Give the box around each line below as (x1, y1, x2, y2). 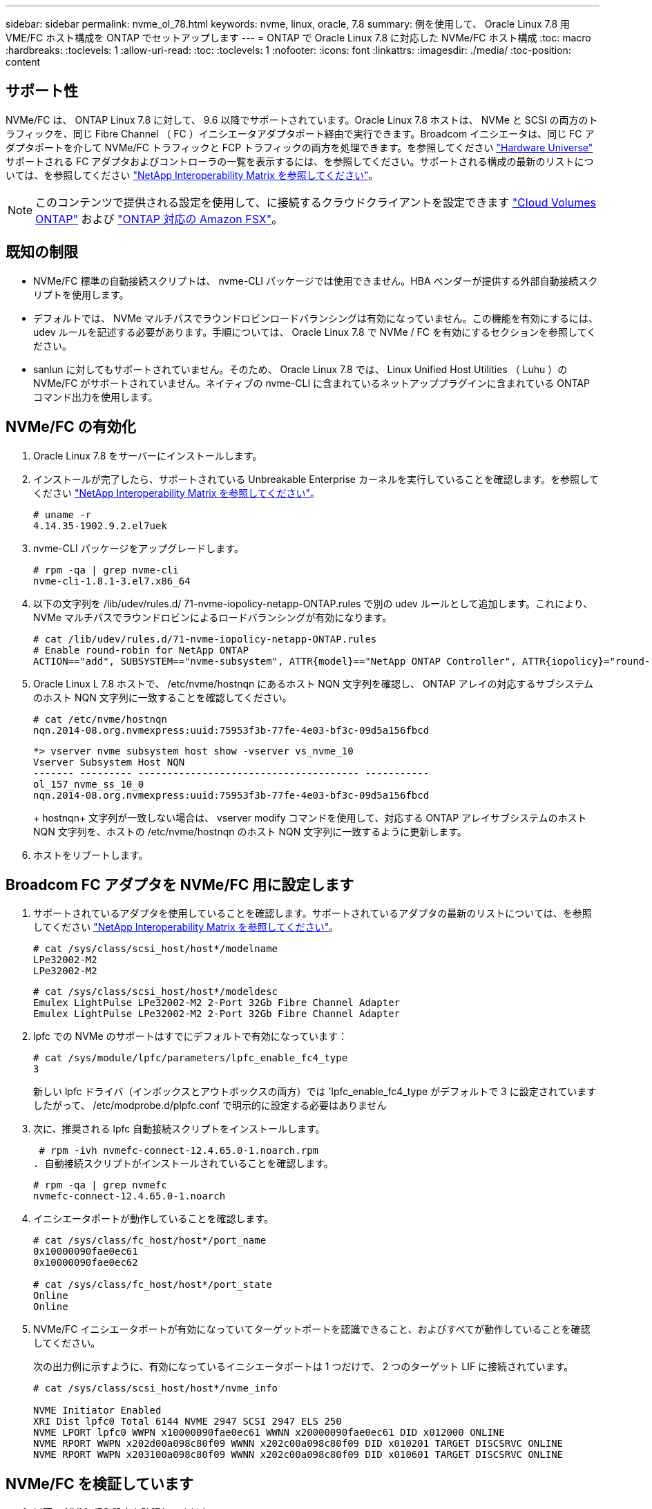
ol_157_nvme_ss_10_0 (33, 778, 144, 790)
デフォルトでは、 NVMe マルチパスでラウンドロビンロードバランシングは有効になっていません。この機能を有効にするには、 (33, 312, 598, 324)
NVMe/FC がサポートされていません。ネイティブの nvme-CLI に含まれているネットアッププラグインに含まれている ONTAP (33, 377, 590, 389)
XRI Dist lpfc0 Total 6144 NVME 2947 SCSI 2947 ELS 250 (33, 1416, 342, 1427)
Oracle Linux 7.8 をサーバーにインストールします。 (33, 449, 262, 462)
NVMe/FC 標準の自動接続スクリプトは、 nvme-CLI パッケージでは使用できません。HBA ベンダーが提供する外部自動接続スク (33, 274, 598, 287)
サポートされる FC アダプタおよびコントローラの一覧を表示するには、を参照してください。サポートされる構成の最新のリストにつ (6, 155, 594, 167)
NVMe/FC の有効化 (6, 418, 136, 436)
